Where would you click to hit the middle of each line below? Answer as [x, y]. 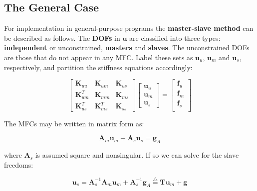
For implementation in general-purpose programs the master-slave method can [129, 28]
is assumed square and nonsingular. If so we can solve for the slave [137, 155]
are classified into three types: [175, 38]
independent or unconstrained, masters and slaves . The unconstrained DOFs [127, 48]
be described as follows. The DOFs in [62, 38]
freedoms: [19, 164]
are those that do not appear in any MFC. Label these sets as [99, 57]
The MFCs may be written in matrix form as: [74, 123]
